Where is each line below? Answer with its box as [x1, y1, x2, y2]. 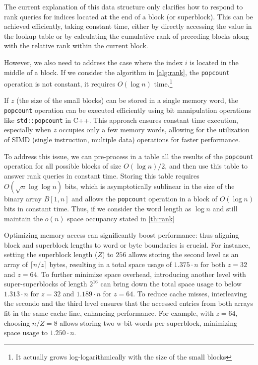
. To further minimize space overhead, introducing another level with [37, 269, 246, 279]
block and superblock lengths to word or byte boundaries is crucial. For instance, [4, 239, 250, 250]
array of [4, 259, 28, 270]
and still [212, 203, 238, 214]
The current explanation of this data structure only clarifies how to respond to [4, 1, 243, 11]
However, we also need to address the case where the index [4, 57, 183, 67]
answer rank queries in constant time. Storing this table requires [4, 170, 199, 181]
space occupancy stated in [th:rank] [67, 213, 175, 223]
